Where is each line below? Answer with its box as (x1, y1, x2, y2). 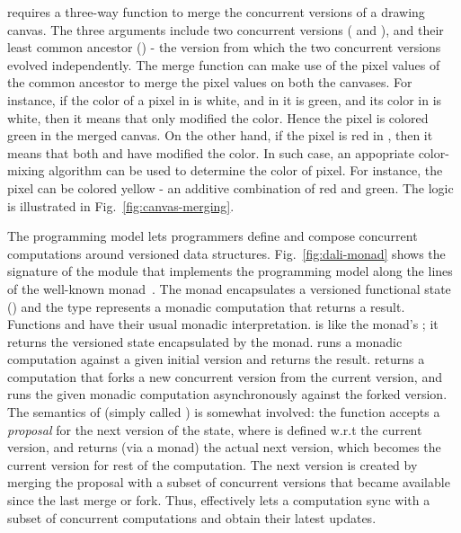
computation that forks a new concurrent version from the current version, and (7, 367, 442, 386)
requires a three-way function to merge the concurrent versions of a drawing (7, 3, 425, 21)
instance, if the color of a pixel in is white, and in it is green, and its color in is (7, 90, 442, 109)
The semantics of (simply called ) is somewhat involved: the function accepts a (7, 403, 440, 422)
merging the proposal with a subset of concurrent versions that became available (7, 473, 450, 492)
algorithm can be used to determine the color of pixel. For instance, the (49, 161, 443, 180)
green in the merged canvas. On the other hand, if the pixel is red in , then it (7, 126, 433, 145)
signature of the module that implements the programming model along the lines (7, 262, 453, 280)
